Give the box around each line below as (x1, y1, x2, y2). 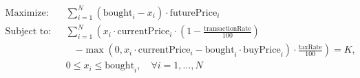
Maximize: (5, 8, 49, 18)
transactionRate (204, 25, 251, 32)
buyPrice (243, 45, 281, 55)
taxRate (298, 43, 322, 51)
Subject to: (5, 27, 52, 37)
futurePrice (169, 8, 218, 18)
